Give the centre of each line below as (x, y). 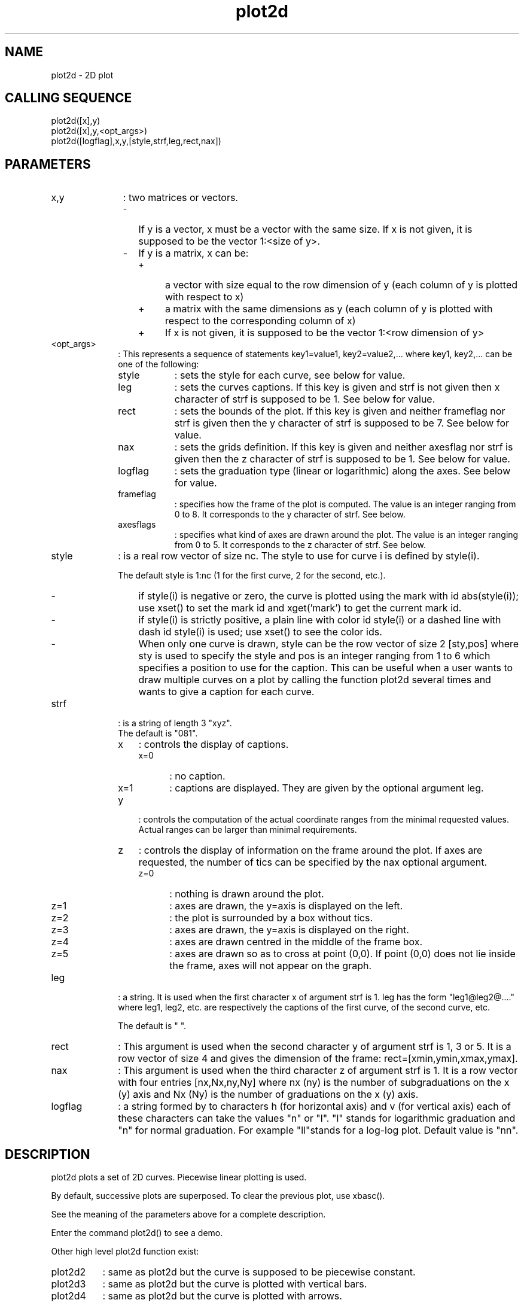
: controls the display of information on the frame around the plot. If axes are (310, 850)
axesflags (137, 525)
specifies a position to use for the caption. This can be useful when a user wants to (326, 668)
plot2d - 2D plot (82, 75)
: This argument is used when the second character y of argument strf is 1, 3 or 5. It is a (315, 1047)
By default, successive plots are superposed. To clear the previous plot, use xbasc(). (218, 1196)
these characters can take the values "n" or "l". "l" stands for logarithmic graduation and (317, 1118)
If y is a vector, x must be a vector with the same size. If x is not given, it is (305, 229)
